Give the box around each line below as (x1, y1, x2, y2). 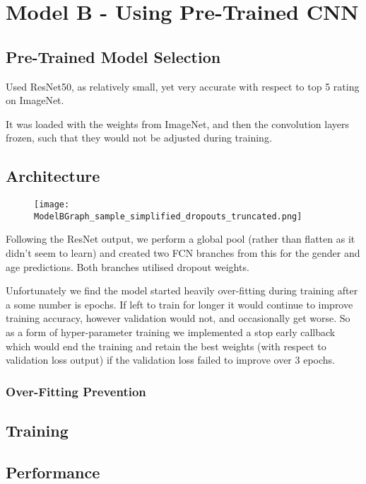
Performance (6, 461, 100, 483)
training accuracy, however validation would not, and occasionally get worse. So (6, 311, 350, 325)
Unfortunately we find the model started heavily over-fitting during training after (6, 283, 358, 298)
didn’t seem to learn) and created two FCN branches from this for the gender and (6, 246, 360, 260)
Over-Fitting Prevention (6, 382, 146, 400)
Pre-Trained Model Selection (6, 45, 221, 67)
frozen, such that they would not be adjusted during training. (6, 130, 272, 145)
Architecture (6, 165, 100, 187)
